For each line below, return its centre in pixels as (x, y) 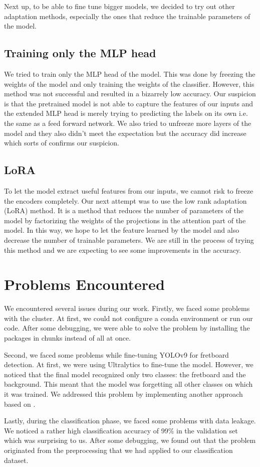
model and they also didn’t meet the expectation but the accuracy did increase (125, 133)
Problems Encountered (84, 284)
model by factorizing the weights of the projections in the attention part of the (125, 220)
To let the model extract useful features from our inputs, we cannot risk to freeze (129, 190)
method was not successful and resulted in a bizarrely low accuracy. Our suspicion (130, 94)
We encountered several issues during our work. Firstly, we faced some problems (127, 308)
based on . (20, 404)
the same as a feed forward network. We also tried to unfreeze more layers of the (128, 123)
